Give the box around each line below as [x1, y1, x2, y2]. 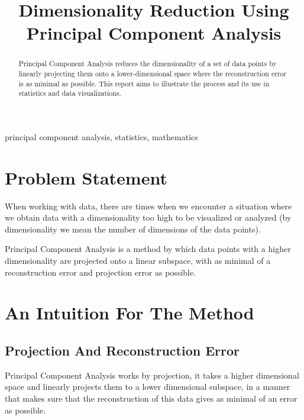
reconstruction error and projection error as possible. [5, 266, 196, 278]
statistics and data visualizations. [18, 88, 121, 98]
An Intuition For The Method [5, 301, 254, 325]
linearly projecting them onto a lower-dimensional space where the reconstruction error [18, 69, 287, 79]
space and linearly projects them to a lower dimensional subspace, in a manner [5, 380, 290, 393]
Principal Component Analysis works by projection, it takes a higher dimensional [5, 369, 299, 381]
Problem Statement [5, 165, 167, 189]
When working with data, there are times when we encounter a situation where [5, 199, 292, 212]
